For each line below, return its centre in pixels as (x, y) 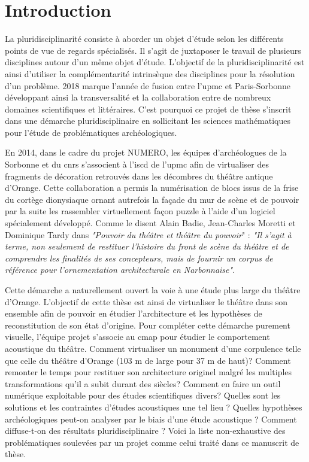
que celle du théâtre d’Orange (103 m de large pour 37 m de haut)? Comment (148, 360)
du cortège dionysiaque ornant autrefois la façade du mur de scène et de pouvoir (152, 199)
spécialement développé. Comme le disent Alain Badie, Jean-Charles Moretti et (150, 223)
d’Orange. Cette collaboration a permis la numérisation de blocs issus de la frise (152, 188)
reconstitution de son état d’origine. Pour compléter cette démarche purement (148, 325)
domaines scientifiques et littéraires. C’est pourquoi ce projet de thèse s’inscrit (148, 109)
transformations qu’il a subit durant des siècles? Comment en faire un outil (143, 383)
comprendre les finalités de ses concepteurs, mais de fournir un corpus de (139, 258)
